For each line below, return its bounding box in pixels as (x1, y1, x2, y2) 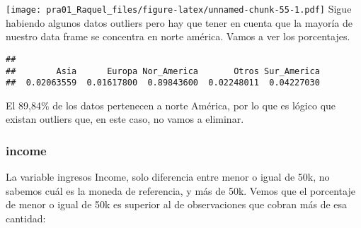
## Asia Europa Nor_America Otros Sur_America (6, 66, 320, 76)
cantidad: (6, 211, 46, 225)
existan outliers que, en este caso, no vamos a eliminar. (6, 112, 244, 126)
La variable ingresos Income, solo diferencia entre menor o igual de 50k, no (6, 169, 330, 184)
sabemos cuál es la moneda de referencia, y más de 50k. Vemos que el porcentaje (6, 183, 355, 198)
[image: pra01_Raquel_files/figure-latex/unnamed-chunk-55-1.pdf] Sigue (6, 1, 352, 16)
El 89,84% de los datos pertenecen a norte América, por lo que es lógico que (6, 97, 336, 112)
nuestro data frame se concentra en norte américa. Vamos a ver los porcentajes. (6, 29, 350, 44)
